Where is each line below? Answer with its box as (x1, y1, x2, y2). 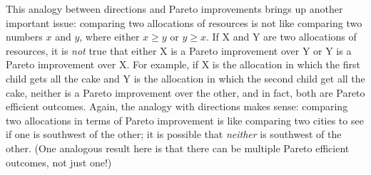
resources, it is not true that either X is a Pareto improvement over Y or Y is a (6, 43, 352, 58)
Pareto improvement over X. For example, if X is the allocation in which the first (6, 57, 360, 72)
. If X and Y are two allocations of (205, 29, 357, 44)
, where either (79, 29, 140, 44)
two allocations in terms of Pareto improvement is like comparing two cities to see (6, 112, 364, 127)
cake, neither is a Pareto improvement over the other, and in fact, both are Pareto (6, 85, 365, 100)
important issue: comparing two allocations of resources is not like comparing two (6, 15, 362, 30)
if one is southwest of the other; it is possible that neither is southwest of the (6, 127, 342, 142)
